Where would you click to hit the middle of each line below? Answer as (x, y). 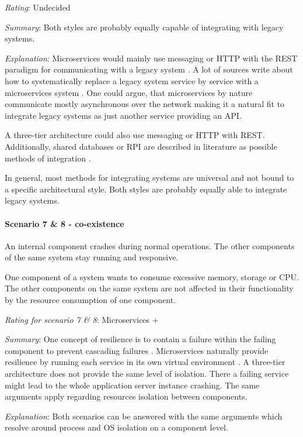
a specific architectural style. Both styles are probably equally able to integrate (146, 189)
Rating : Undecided (38, 7)
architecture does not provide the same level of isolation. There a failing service (147, 374)
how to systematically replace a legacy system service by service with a (132, 80)
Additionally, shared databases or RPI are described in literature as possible (141, 146)
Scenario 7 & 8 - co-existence (65, 223)
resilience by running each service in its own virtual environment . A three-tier (145, 362)
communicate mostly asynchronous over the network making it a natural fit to (145, 104)
